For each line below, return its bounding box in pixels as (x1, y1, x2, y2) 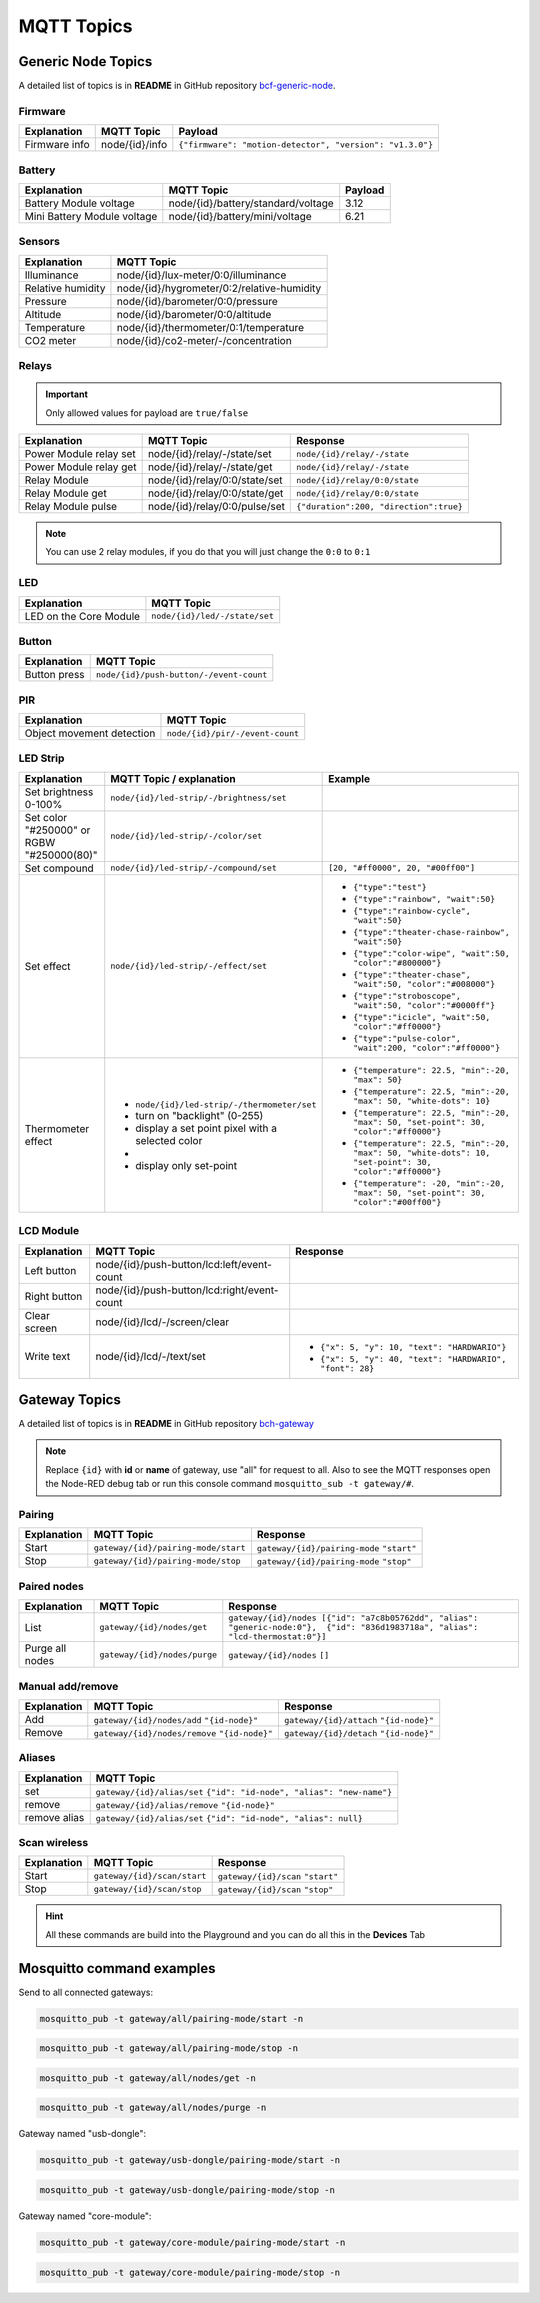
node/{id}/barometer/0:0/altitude (116, 307, 272, 321)
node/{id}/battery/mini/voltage (168, 209, 312, 223)
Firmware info (24, 138, 90, 152)
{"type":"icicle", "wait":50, (353, 1011, 491, 1022)
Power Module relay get (24, 460, 137, 474)
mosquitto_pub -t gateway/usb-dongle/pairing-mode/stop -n (39, 2184, 335, 2195)
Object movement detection (24, 726, 156, 740)
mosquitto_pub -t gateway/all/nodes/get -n (39, 2072, 257, 2084)
